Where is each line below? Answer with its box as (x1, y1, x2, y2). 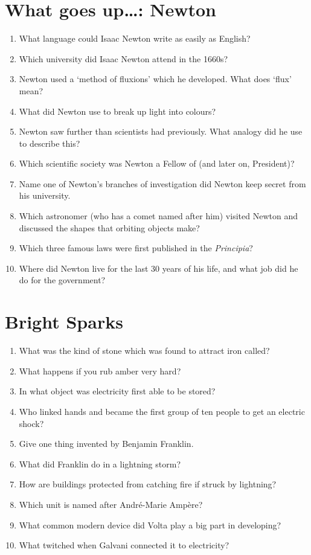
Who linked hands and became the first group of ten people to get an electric (19, 405, 305, 417)
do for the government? (19, 274, 106, 286)
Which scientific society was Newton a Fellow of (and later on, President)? (19, 157, 295, 170)
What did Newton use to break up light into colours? (19, 104, 216, 117)
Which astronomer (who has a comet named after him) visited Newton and (19, 210, 298, 222)
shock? (19, 417, 44, 429)
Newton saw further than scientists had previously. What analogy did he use (19, 125, 303, 138)
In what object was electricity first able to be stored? (19, 385, 216, 397)
